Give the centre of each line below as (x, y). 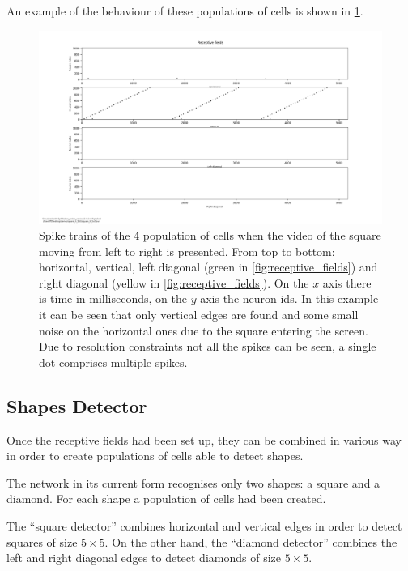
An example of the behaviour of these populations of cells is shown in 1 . (185, 11)
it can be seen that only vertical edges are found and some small (199, 315)
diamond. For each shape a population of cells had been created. (166, 499)
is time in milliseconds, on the (113, 298)
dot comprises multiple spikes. (113, 362)
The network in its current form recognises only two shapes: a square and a (193, 482)
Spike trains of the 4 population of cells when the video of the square (210, 235)
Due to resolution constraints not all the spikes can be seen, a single (208, 346)
